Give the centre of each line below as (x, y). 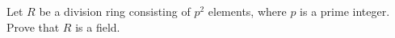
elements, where (247, 11)
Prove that (33, 27)
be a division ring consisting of (115, 11)
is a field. (98, 27)
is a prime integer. (345, 11)
